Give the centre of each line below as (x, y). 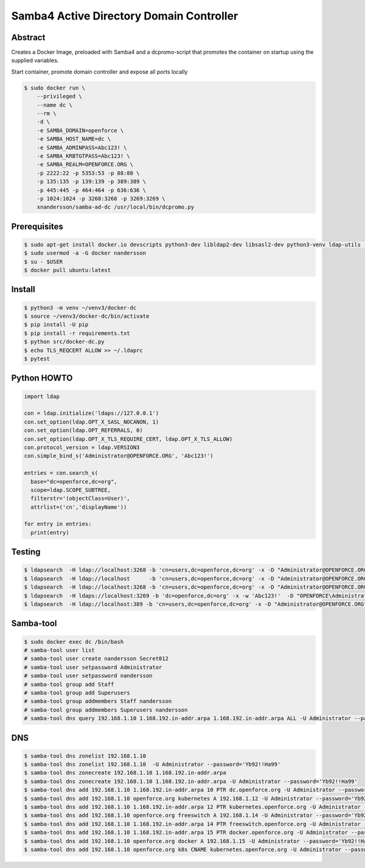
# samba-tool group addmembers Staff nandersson (98, 701)
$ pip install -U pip (56, 325)
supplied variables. (35, 60)
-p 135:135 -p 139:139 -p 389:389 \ (91, 182)
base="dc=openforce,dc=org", (74, 481)
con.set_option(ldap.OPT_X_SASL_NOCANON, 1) (92, 422)
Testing (26, 552)
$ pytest (37, 359)
